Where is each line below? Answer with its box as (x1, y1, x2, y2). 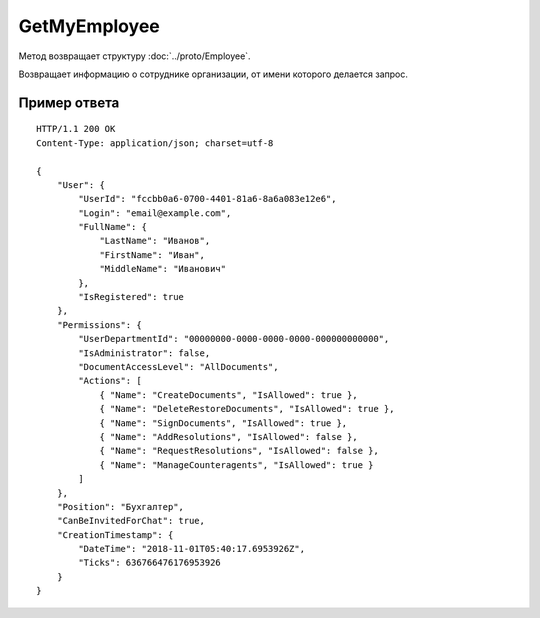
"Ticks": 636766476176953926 (78, 557, 222, 569)
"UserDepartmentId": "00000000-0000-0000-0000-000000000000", (78, 333, 390, 345)
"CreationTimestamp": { (56, 529, 174, 540)
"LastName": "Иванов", (99, 235, 211, 247)
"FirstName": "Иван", (99, 249, 205, 260)
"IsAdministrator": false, (78, 347, 211, 359)
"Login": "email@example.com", (78, 207, 232, 219)
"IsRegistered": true (78, 291, 185, 303)
